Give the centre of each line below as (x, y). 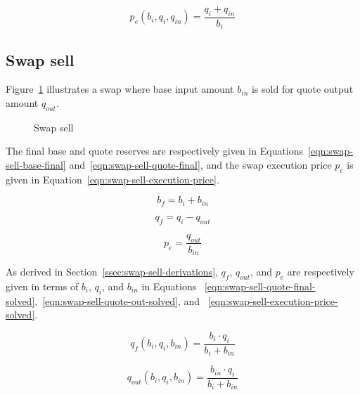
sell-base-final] (36, 165)
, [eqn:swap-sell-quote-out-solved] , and (117, 300)
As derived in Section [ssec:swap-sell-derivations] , (112, 271)
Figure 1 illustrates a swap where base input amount (120, 89)
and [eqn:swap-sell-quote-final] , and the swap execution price (200, 165)
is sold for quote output (302, 89)
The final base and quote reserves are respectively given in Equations (155, 151)
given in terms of (42, 286)
